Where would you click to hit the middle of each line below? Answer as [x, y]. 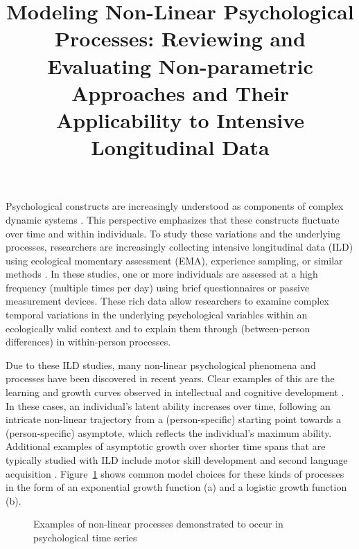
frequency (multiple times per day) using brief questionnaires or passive [158, 287]
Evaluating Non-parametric [180, 65]
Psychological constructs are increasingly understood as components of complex [175, 206]
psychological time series [85, 537]
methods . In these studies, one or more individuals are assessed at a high [162, 274]
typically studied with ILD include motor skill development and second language [177, 460]
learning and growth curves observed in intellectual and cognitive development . [175, 392]
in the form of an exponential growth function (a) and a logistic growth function [176, 487]
